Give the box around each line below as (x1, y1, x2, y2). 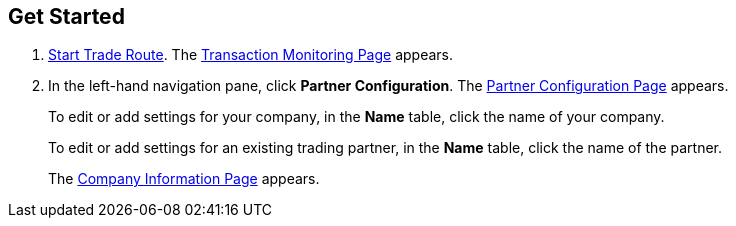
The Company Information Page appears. (48, 170, 320, 188)
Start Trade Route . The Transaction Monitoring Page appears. (48, 46, 453, 64)
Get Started (8, 4, 125, 29)
